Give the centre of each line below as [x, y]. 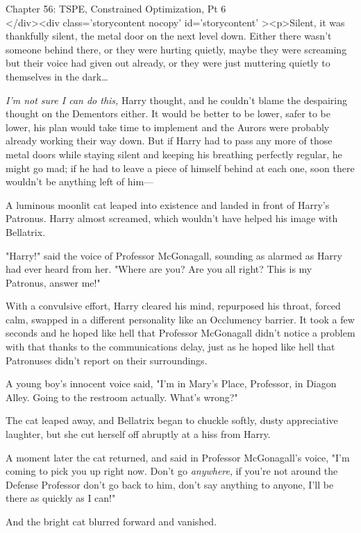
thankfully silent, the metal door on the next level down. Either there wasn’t [169, 36]
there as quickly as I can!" [61, 498]
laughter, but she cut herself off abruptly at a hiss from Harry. [138, 434]
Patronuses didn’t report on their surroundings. [107, 360]
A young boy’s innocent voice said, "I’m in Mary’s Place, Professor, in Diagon [171, 383]
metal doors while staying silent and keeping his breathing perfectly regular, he [174, 154]
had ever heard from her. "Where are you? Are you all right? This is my [159, 269]
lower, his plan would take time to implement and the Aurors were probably [168, 127]
